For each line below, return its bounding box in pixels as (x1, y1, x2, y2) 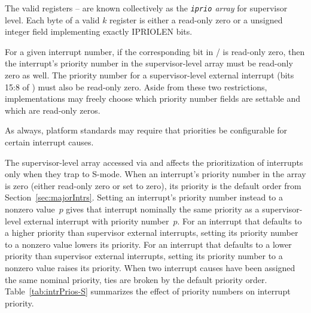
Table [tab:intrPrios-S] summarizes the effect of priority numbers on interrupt (5, 285, 291, 297)
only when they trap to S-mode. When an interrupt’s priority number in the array (5, 168, 306, 180)
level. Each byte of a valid (5, 13, 100, 26)
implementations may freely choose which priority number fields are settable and (5, 92, 300, 105)
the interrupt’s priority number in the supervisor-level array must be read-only (5, 57, 293, 69)
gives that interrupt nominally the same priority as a (66, 202, 260, 215)
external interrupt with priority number (23, 214, 169, 227)
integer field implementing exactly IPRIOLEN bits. (5, 25, 193, 38)
